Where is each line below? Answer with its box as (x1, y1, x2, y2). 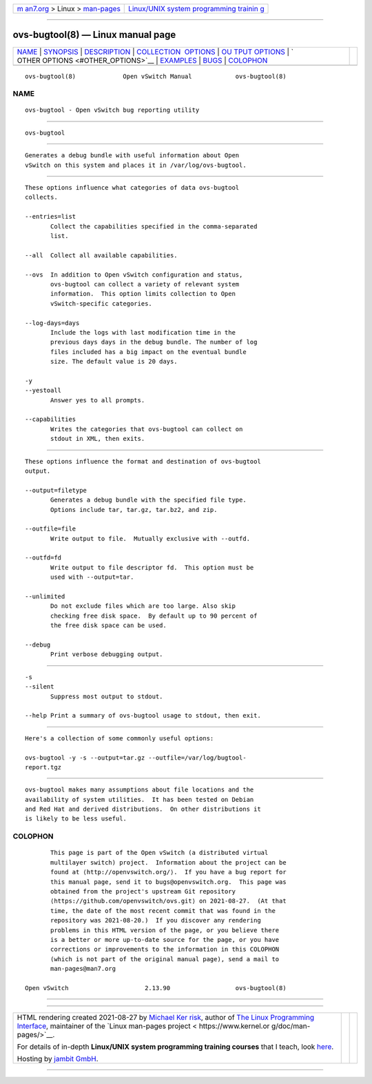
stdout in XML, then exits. (50, 435, 145, 443)
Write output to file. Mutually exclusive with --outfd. (50, 535, 251, 542)
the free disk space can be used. (50, 622, 167, 629)
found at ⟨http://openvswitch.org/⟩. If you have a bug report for (50, 868, 287, 876)
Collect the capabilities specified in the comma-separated (50, 222, 258, 230)
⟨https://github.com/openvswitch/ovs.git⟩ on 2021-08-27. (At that (50, 897, 287, 905)
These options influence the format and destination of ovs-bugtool (25, 457, 261, 465)
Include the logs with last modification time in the (50, 328, 236, 336)
